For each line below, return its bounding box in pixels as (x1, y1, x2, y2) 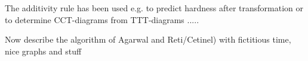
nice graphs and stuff (5, 44, 82, 57)
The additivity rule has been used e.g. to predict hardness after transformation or (5, 2, 304, 14)
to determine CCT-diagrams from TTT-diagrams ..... (5, 13, 199, 25)
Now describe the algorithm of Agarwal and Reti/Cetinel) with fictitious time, (5, 33, 291, 46)
